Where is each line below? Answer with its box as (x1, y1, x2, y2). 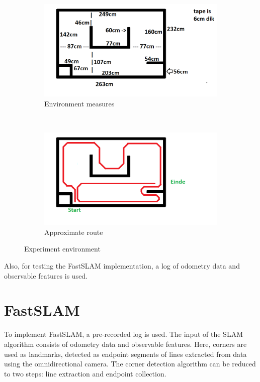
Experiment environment (24, 243, 101, 254)
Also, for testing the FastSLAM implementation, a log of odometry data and (4, 261, 240, 271)
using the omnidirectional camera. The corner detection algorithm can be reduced (4, 358, 256, 369)
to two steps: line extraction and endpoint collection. (4, 368, 166, 378)
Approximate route (44, 226, 103, 237)
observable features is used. (4, 270, 88, 281)
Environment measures (44, 98, 115, 108)
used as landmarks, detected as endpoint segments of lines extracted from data (4, 348, 247, 359)
